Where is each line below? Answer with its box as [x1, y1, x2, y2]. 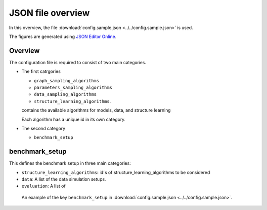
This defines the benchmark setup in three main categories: [9, 160, 131, 166]
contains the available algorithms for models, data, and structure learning [21, 107, 171, 113]
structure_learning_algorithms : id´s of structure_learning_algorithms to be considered [21, 169, 210, 175]
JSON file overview [9, 7, 90, 18]
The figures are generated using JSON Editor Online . [9, 34, 117, 39]
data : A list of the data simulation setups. [21, 176, 106, 182]
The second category [21, 125, 66, 131]
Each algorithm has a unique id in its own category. [21, 116, 126, 122]
